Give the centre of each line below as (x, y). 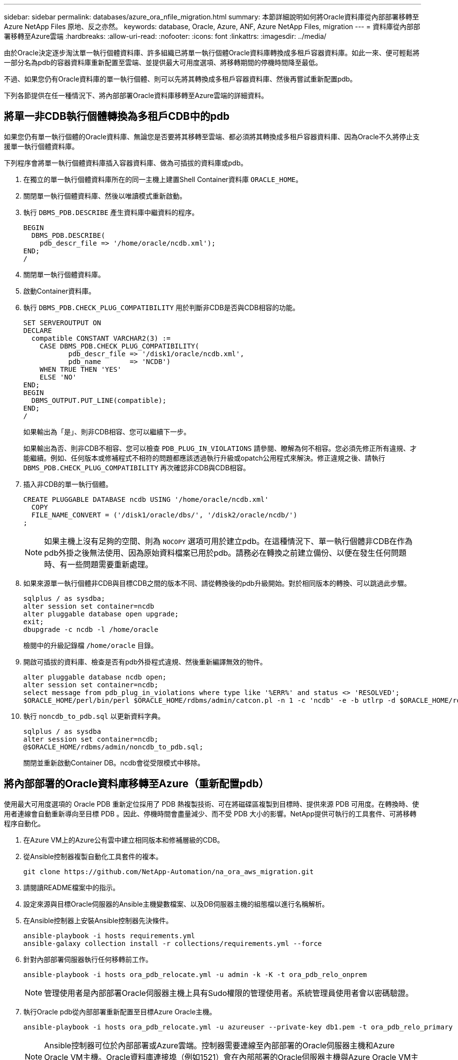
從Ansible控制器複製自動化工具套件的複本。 (93, 856)
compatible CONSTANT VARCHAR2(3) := (101, 338)
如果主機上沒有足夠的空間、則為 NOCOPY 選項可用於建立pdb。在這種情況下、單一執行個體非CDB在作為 (229, 541)
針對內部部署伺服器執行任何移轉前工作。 (88, 959)
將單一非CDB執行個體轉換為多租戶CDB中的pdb (117, 116)
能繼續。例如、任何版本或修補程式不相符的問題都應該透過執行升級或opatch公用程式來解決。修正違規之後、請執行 (204, 458)
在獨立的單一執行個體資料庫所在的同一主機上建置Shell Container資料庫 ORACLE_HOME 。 (163, 179)
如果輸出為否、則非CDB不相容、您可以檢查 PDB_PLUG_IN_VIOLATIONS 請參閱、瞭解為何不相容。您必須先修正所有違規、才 (220, 448)
